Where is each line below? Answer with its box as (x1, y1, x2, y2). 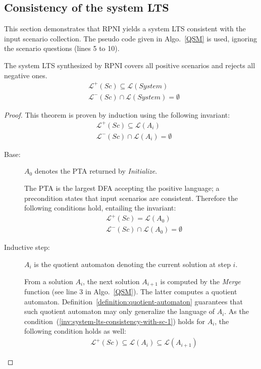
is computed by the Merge (160, 276, 241, 286)
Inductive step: (4, 242, 50, 252)
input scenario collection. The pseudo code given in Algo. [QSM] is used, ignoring (4, 33, 257, 43)
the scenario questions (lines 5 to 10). (4, 43, 120, 54)
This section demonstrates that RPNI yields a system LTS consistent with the (4, 23, 246, 34)
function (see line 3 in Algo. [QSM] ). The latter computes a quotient (24, 286, 237, 297)
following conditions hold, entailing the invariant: (24, 202, 176, 213)
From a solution (24, 276, 73, 286)
